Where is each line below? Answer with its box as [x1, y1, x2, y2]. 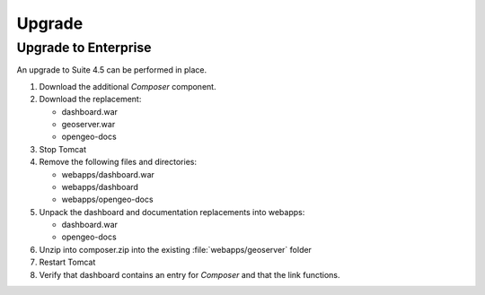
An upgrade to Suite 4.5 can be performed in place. [16, 65, 207, 75]
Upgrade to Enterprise [16, 39, 152, 56]
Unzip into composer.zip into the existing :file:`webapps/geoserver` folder [39, 244, 312, 255]
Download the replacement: [39, 94, 142, 105]
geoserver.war [61, 118, 116, 129]
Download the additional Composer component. [39, 81, 216, 91]
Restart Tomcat [39, 256, 96, 268]
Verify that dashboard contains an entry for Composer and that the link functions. [39, 269, 340, 280]
